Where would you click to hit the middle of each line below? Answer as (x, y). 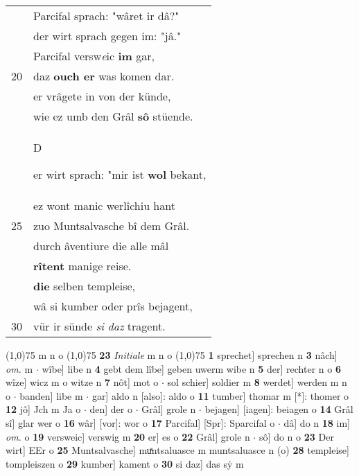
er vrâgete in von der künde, (102, 96)
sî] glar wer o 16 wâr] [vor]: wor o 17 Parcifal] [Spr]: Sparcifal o (140, 422)
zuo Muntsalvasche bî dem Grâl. (112, 226)
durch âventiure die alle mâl (101, 246)
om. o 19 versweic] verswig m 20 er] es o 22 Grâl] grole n (128, 436)
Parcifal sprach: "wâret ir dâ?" (106, 16)
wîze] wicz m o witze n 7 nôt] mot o (82, 382)
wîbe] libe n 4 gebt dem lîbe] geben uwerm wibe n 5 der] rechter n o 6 (191, 368)
